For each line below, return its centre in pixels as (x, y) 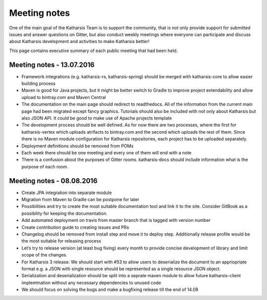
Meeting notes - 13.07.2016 (52, 65)
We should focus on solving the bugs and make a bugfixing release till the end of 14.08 (110, 290)
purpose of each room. (45, 166)
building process (39, 84)
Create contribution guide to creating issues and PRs (75, 227)
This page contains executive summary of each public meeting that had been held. (93, 50)
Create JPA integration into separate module (67, 193)
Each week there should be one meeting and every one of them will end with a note (107, 152)
